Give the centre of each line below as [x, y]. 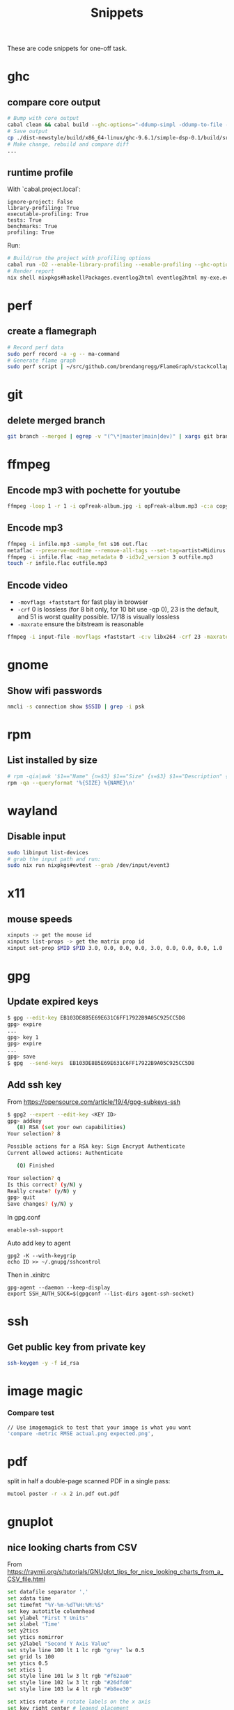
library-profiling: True [43, 208]
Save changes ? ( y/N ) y [40, 1204]
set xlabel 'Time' [34, 1624]
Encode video [38, 585]
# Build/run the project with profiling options [79, 258]
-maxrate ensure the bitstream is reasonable [80, 624]
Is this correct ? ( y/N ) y [45, 1185]
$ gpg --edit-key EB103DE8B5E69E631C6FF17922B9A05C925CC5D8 [96, 1017]
